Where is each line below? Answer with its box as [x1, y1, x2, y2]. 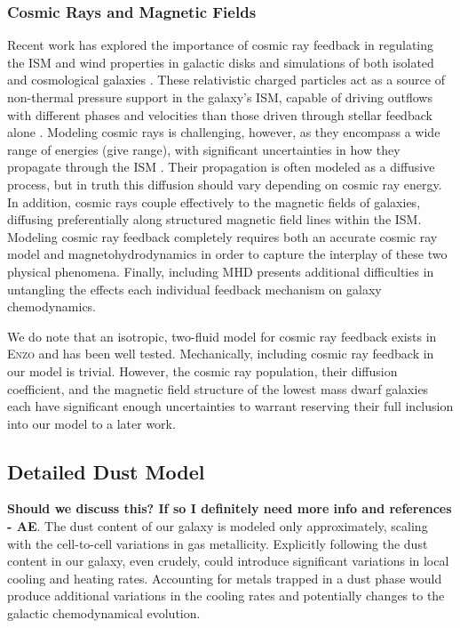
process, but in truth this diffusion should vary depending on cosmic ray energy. [7, 174, 442, 193]
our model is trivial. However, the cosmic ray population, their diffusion [7, 361, 398, 380]
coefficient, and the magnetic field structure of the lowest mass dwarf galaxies [7, 379, 429, 398]
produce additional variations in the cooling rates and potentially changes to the [7, 586, 445, 605]
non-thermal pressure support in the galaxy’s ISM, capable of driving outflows [7, 88, 432, 106]
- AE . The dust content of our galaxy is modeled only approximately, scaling [7, 517, 428, 535]
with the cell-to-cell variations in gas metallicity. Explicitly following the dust [7, 534, 428, 552]
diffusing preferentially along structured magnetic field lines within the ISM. [7, 210, 422, 229]
